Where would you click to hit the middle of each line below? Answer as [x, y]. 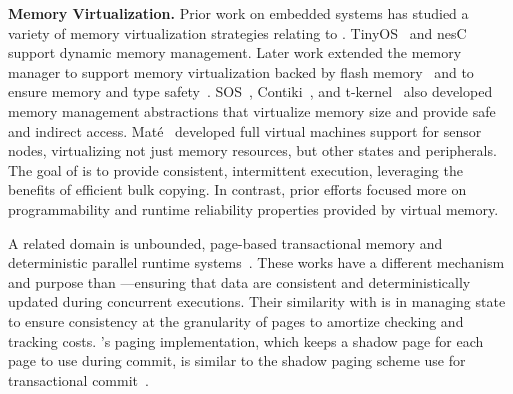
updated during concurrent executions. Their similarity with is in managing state [257, 301]
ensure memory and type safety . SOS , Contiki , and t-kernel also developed [250, 91]
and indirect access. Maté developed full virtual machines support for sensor [245, 130]
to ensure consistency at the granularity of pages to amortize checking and [236, 320]
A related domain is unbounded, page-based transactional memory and [225, 242]
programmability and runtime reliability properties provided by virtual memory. [253, 208]
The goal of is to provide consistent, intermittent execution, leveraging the [235, 169]
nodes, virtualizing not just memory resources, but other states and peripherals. [252, 150]
